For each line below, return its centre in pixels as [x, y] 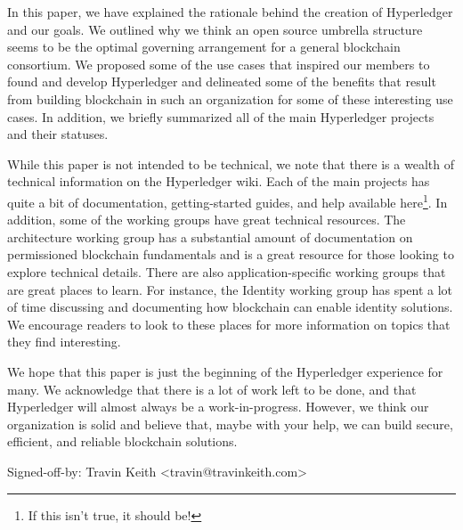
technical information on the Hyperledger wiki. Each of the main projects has [219, 181]
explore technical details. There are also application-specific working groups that [227, 271]
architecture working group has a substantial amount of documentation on [210, 236]
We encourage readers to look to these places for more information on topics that [229, 324]
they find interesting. [64, 342]
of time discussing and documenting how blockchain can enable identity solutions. [230, 307]
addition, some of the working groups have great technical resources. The [207, 220]
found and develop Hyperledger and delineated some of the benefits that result [222, 82]
